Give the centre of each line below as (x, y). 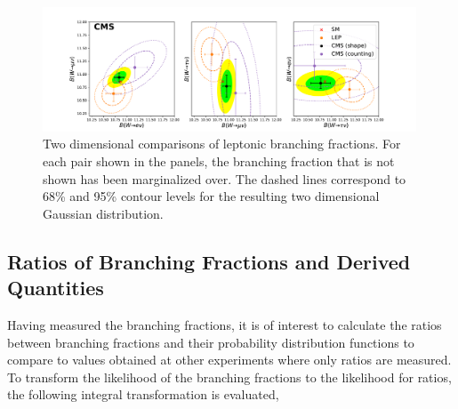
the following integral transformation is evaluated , (143, 394)
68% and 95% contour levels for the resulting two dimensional (211, 196)
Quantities (56, 288)
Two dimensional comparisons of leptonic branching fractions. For (222, 144)
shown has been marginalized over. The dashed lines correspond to (225, 178)
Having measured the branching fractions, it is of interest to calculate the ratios (225, 324)
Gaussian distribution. (103, 213)
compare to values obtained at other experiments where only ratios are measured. (229, 360)
